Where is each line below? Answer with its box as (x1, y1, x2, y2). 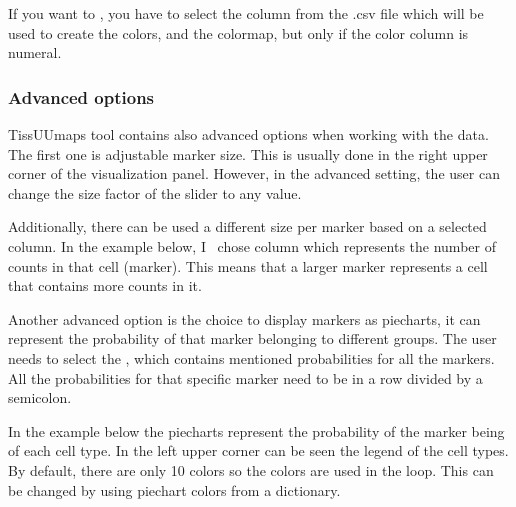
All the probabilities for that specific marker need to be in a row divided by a (8, 367, 483, 388)
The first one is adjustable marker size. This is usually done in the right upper (8, 143, 488, 164)
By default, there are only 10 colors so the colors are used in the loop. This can (8, 459, 494, 480)
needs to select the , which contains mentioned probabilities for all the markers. (8, 347, 495, 368)
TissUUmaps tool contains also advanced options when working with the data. (8, 124, 489, 144)
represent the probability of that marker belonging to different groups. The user (8, 328, 497, 349)
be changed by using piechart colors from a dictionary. (8, 479, 341, 500)
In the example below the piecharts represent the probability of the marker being (8, 420, 505, 441)
